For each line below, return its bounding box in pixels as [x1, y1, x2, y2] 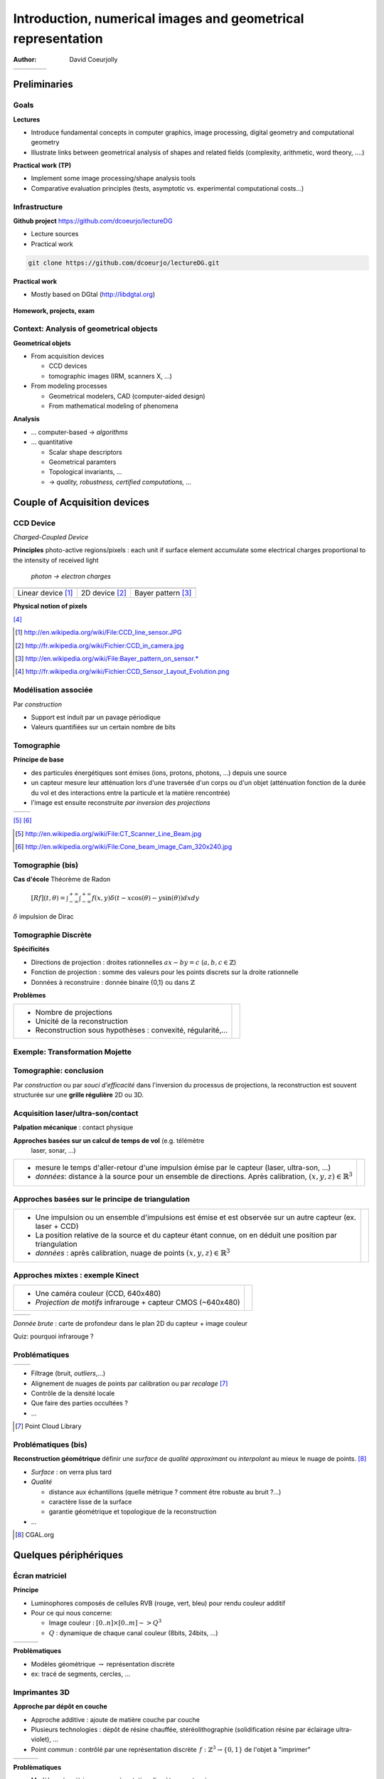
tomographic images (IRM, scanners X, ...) [48, 371, 172, 380]
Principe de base [13, 755, 64, 764]
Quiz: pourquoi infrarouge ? [13, 1332, 94, 1341]
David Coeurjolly [69, 56, 118, 64]
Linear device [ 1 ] [17, 588, 73, 598]
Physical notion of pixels [13, 602, 87, 611]
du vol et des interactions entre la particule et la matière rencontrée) [31, 788, 230, 797]
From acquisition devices [31, 352, 105, 361]
